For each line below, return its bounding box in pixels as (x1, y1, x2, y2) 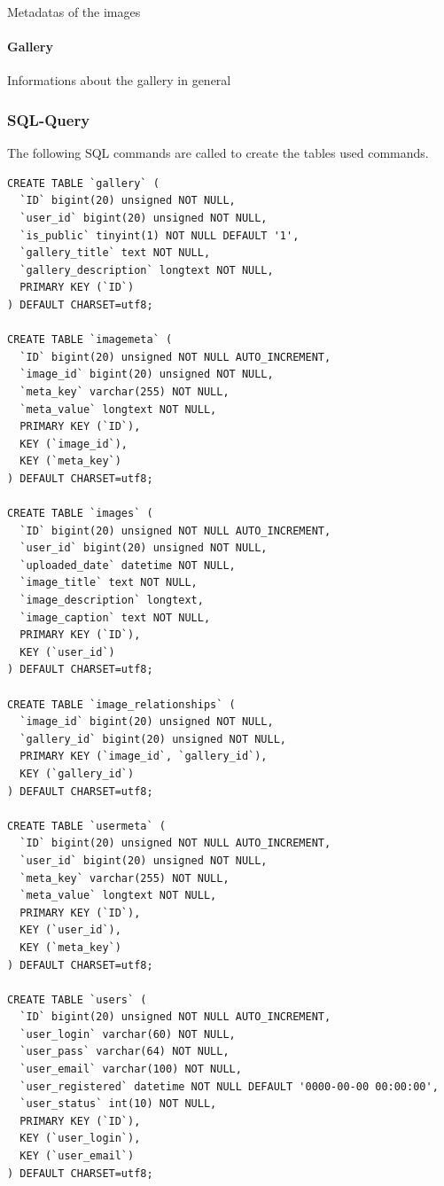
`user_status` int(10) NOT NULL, (19, 1097, 217, 1111)
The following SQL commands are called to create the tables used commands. (7, 144, 429, 162)
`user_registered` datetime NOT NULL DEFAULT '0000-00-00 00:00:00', (19, 1080, 439, 1093)
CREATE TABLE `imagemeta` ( (7, 333, 173, 347)
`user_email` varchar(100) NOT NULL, (19, 1063, 242, 1076)
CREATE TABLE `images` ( (7, 507, 153, 520)
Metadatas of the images (7, 3, 141, 20)
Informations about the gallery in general (7, 71, 231, 90)
